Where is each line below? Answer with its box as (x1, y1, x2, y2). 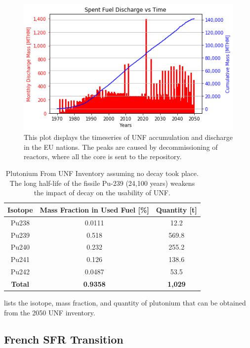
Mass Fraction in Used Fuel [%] (40, 204, 149, 215)
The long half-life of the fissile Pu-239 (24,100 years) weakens (9, 177, 195, 188)
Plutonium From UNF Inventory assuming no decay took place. (5, 168, 199, 178)
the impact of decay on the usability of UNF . (34, 187, 170, 198)
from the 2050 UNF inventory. (4, 307, 95, 317)
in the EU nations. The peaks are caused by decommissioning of (24, 141, 218, 152)
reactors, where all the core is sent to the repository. (24, 151, 182, 162)
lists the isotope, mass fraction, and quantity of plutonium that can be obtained (4, 298, 246, 307)
